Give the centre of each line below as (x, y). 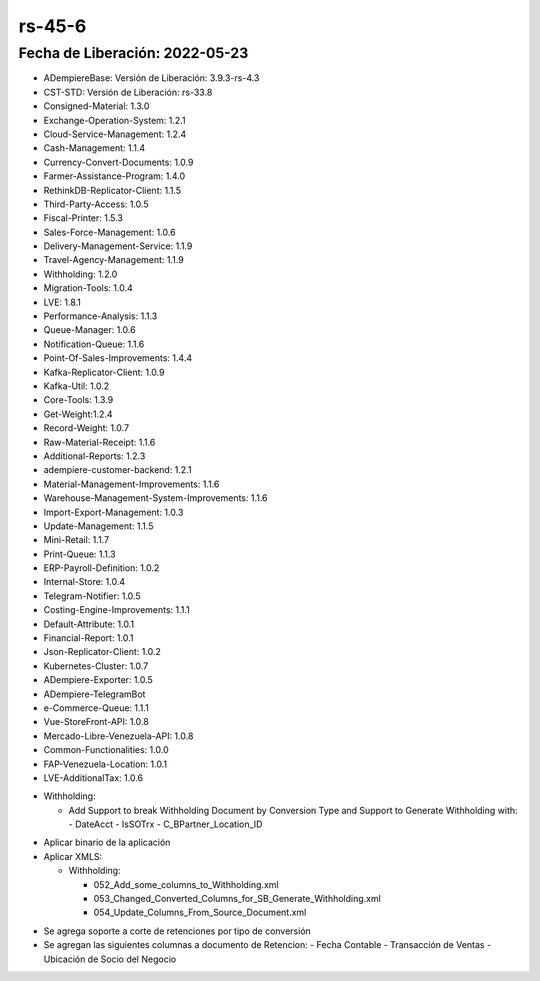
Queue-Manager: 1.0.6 (89, 330)
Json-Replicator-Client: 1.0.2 (102, 652)
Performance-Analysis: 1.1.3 (100, 316)
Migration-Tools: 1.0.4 (88, 288)
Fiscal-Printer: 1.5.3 (83, 218)
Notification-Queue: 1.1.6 (94, 344)
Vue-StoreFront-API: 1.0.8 (96, 722)
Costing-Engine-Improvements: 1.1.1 (116, 610)
